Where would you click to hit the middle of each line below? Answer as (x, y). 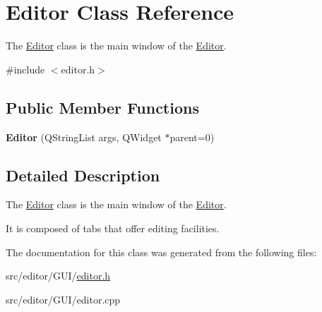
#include (25, 69)
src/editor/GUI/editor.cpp (63, 299)
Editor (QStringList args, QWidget (84, 137)
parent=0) (192, 137)
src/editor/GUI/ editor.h (58, 276)
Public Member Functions (102, 107)
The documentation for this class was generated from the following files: (161, 252)
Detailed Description (83, 175)
